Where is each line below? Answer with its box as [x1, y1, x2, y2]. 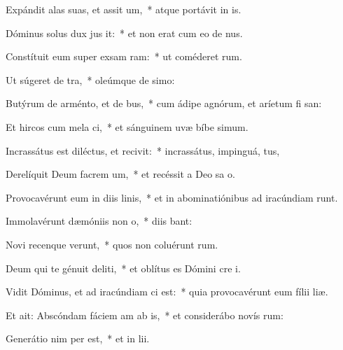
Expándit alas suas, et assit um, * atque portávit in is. [6, 2, 241, 16]
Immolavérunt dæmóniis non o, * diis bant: [6, 213, 192, 228]
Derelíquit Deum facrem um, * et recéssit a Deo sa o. [6, 167, 235, 181]
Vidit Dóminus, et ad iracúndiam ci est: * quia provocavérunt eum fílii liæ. [6, 284, 328, 299]
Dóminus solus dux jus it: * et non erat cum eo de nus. [6, 25, 243, 40]
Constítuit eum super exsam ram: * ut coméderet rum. [6, 49, 242, 64]
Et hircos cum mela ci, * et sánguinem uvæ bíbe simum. [6, 119, 248, 134]
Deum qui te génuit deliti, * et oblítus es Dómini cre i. [6, 260, 241, 275]
